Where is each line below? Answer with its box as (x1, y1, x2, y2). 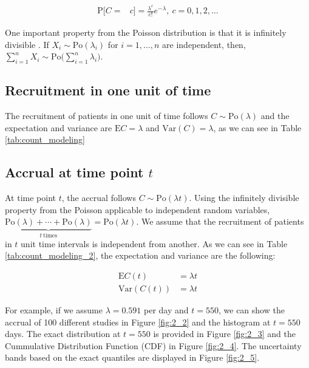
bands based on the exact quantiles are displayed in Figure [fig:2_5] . (5, 351, 260, 364)
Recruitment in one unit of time (5, 81, 211, 100)
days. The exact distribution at (5, 327, 121, 340)
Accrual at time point (5, 163, 144, 182)
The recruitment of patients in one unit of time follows (5, 109, 208, 122)
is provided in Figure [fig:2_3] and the (153, 327, 296, 340)
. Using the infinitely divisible (189, 191, 299, 204)
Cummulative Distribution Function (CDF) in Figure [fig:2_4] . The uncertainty (5, 339, 302, 352)
